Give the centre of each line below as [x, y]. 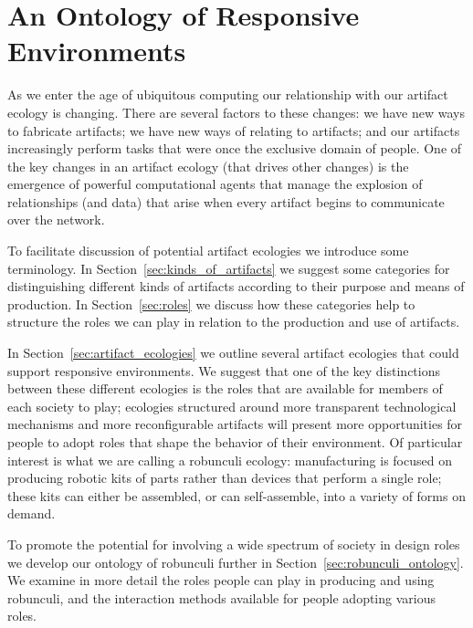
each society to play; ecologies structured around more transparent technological [232, 406]
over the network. [56, 220]
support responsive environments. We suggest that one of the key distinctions [224, 370]
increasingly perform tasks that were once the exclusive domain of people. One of [235, 148]
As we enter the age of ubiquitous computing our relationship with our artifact [228, 94]
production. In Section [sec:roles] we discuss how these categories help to [211, 304]
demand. [32, 513]
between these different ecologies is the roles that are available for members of [225, 388]
